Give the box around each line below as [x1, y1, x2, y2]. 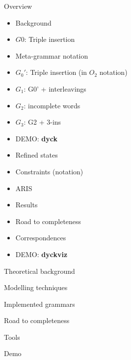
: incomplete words [24, 100, 80, 110]
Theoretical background [4, 265, 75, 276]
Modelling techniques [4, 282, 68, 293]
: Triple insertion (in [26, 67, 87, 77]
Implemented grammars [4, 298, 75, 309]
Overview [4, 1, 32, 11]
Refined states [15, 150, 58, 160]
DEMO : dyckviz [15, 249, 68, 259]
